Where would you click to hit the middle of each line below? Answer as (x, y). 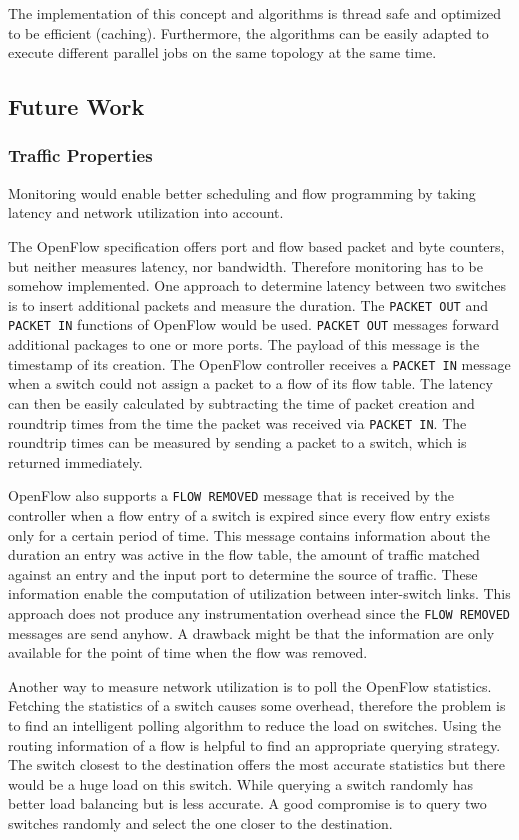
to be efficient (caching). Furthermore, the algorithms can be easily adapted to (248, 32)
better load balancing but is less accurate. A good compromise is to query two (247, 803)
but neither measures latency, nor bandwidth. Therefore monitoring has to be (245, 265)
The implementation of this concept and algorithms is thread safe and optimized (255, 13)
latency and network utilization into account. (146, 212)
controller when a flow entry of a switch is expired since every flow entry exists (249, 515)
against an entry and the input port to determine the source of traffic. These (243, 573)
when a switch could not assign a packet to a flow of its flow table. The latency (250, 383)
